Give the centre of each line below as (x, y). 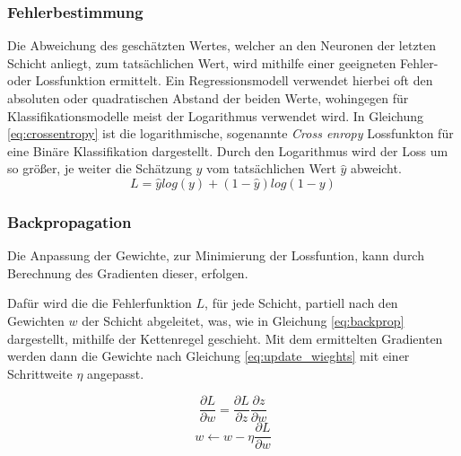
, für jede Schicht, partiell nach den (301, 303)
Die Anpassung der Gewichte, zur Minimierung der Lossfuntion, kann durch (216, 255)
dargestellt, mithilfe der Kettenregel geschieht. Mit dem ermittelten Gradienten (225, 338)
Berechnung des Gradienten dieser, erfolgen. (128, 272)
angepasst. (116, 373)
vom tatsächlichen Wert (271, 168)
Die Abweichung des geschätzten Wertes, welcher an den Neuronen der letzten (222, 45)
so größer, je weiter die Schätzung (100, 168)
